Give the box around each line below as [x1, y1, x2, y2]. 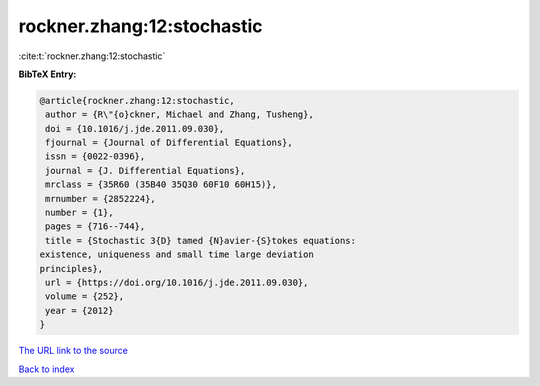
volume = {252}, [45, 291, 125, 302]
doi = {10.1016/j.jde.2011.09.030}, [45, 123, 225, 134]
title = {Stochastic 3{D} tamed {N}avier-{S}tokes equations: [45, 235, 357, 246]
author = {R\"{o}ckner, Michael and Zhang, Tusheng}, [45, 109, 314, 120]
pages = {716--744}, [45, 221, 146, 232]
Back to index [18, 363, 75, 375]
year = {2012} [45, 305, 114, 316]
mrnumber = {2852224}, [45, 193, 157, 204]
